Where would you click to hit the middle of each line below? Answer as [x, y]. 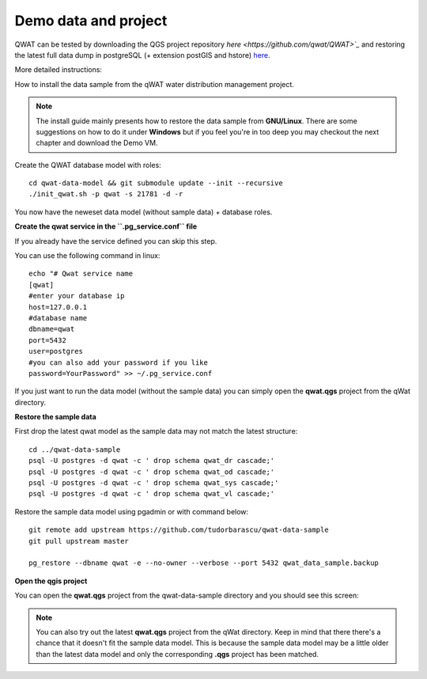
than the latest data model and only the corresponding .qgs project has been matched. [178, 654]
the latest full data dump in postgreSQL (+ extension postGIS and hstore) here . [142, 55]
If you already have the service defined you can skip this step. [116, 241]
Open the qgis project [51, 581]
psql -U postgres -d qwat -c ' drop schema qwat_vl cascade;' [152, 494]
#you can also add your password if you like [119, 362]
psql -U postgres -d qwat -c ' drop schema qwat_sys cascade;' [154, 483]
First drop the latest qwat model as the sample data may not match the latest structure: [156, 431]
